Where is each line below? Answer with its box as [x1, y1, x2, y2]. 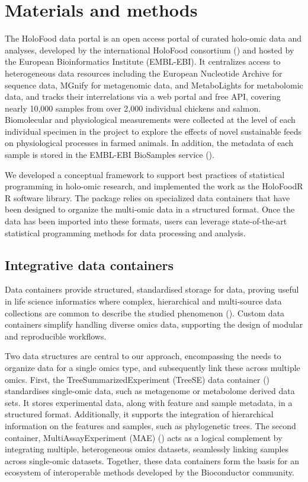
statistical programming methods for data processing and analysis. [5, 226, 246, 239]
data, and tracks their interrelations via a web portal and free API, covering [5, 90, 281, 103]
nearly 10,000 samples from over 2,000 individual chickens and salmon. [5, 102, 261, 114]
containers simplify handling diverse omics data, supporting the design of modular [5, 318, 303, 331]
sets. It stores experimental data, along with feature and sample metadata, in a [5, 396, 293, 408]
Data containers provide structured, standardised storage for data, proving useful [5, 283, 299, 296]
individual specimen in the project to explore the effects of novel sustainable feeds [5, 125, 301, 137]
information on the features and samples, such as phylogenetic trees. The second [5, 419, 296, 432]
